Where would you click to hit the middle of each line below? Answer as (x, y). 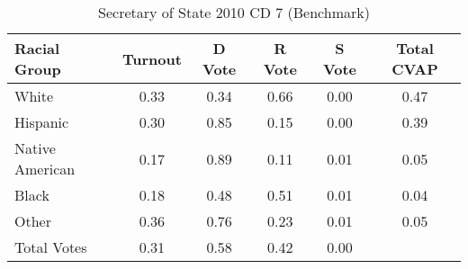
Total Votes (51, 247)
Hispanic (42, 122)
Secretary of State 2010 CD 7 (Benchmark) (234, 12)
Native (35, 148)
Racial (37, 48)
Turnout (152, 58)
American (45, 169)
